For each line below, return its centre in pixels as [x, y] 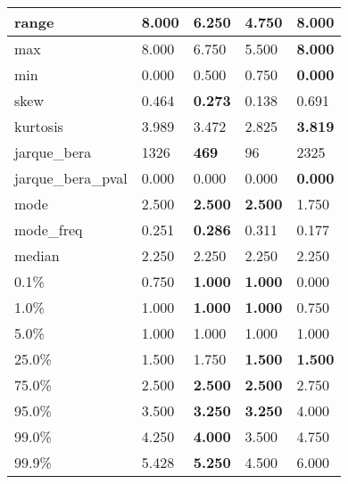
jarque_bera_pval [71, 178]
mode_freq [49, 230]
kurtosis [39, 126]
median [37, 255]
